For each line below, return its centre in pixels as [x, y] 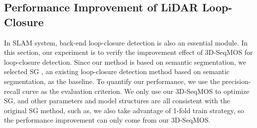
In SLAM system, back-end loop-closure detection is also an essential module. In [126, 42]
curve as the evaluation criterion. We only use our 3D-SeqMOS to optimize [136, 91]
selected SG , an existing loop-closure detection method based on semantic [117, 71]
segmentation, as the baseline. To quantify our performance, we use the [112, 81]
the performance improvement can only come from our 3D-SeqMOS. [107, 120]
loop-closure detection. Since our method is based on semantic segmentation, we [125, 62]
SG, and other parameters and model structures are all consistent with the [117, 101]
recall [12, 91]
